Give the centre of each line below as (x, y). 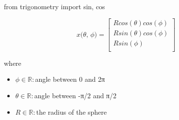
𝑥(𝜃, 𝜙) (87, 35)
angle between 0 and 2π (70, 79)
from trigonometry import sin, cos (55, 6)
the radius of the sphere (72, 112)
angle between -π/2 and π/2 (75, 95)
